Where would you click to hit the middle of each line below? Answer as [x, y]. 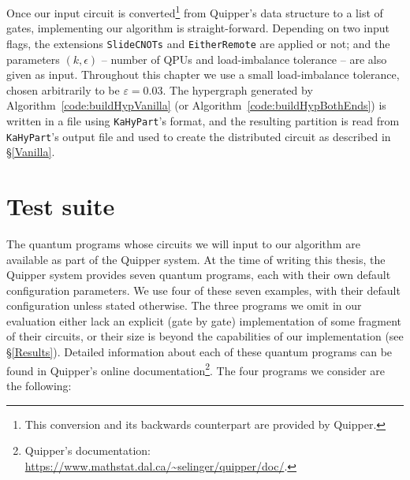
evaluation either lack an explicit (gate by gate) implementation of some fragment [204, 320]
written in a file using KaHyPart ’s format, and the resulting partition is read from [203, 120]
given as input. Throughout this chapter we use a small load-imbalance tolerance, [203, 74]
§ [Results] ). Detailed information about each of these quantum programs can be [199, 352]
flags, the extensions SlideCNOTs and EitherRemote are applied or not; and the [198, 43]
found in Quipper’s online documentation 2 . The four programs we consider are [196, 369]
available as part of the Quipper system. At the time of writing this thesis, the [196, 259]
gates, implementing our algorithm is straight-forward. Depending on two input [198, 28]
